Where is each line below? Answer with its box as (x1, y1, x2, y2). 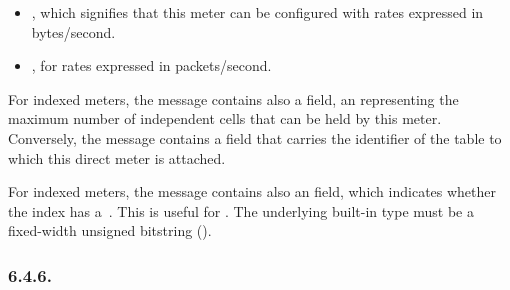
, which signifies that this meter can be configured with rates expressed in (31, 2, 484, 22)
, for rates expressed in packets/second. (31, 55, 272, 76)
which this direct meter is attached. (8, 147, 226, 168)
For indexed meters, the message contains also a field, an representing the (8, 88, 459, 109)
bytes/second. (31, 21, 116, 42)
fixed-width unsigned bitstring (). (8, 220, 212, 241)
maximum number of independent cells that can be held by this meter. (8, 108, 442, 129)
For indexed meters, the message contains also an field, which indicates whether (8, 181, 497, 202)
